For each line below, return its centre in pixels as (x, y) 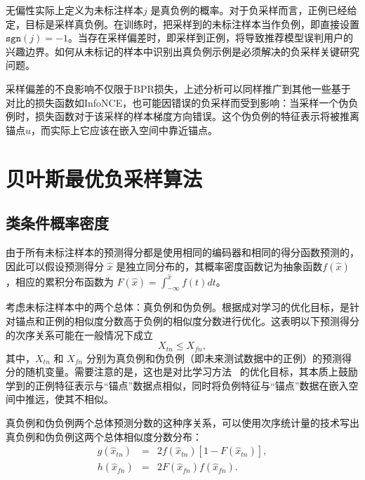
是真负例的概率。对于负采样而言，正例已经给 (254, 10)
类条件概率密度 (57, 223)
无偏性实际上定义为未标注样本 (74, 10)
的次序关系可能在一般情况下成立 (79, 334)
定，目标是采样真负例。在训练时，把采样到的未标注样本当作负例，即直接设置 (182, 24)
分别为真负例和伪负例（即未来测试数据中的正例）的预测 (214, 358)
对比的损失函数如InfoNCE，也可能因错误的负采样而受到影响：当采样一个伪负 (182, 102)
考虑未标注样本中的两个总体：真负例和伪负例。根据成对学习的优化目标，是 (178, 307)
